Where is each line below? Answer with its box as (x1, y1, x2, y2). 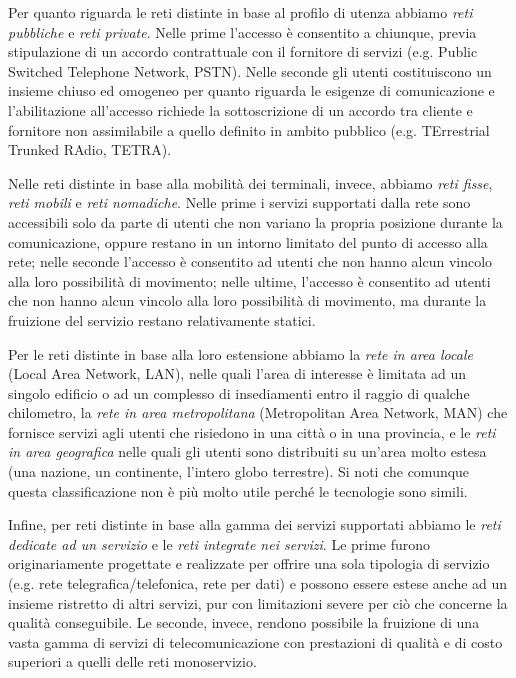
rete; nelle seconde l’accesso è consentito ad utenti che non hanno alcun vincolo (8, 251, 493, 272)
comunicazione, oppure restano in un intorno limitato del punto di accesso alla (8, 231, 488, 252)
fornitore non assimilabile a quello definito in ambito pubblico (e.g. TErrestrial (8, 119, 490, 140)
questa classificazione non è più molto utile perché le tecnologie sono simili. (8, 480, 468, 501)
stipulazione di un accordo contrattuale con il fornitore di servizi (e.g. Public (8, 41, 478, 62)
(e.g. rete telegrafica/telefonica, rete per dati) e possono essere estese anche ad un (8, 573, 508, 594)
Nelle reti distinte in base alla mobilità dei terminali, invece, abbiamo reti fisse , (8, 172, 493, 193)
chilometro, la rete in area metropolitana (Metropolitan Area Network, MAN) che (8, 402, 508, 423)
